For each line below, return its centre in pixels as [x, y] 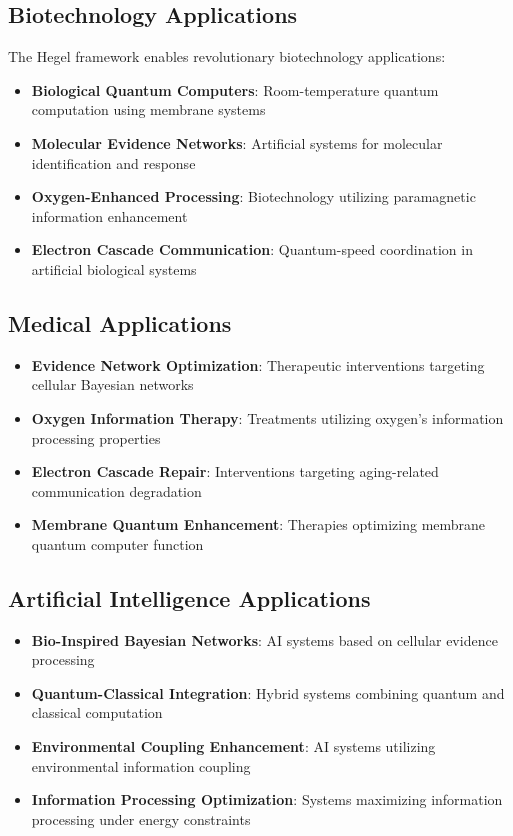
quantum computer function [117, 543]
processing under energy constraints [141, 818]
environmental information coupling [141, 765]
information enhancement [109, 215]
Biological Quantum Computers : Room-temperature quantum [235, 89]
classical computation [97, 712]
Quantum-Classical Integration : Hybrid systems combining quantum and [268, 692]
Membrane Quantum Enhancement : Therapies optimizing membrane [258, 524]
